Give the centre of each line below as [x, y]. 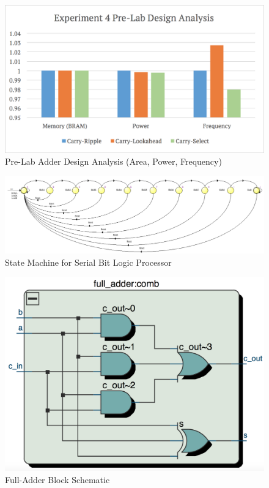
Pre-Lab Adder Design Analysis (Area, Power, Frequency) [113, 161]
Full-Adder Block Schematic [57, 479]
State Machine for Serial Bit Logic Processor [88, 262]
